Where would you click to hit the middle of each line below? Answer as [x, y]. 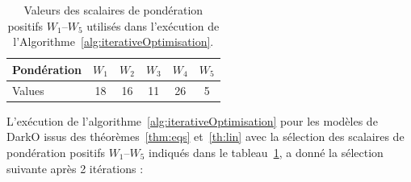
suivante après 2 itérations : [75, 168]
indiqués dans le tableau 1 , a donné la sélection [266, 152]
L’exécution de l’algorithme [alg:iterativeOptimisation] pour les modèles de [192, 120]
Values [28, 90]
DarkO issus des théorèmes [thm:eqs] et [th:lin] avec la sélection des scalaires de [205, 136]
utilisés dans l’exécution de [153, 25]
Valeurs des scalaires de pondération [113, 10]
